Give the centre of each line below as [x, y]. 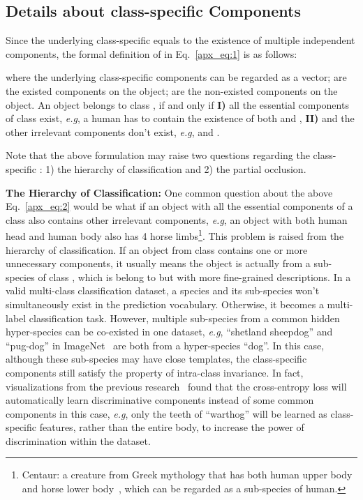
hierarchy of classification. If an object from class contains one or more [157, 249]
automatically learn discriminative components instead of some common [160, 400]
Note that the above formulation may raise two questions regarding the [158, 155]
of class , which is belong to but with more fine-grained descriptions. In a [194, 276]
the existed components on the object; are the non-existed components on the [172, 90]
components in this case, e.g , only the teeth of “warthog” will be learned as [166, 413]
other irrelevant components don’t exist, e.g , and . [113, 131]
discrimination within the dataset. [78, 440]
